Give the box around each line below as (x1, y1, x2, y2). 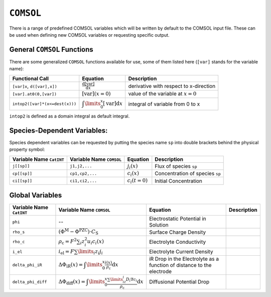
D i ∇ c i (125, 276, 138, 282)
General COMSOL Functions (9, 45, 94, 54)
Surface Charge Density (149, 229, 206, 236)
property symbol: (9, 146, 45, 153)
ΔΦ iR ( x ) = (58, 261, 83, 269)
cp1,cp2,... (69, 171, 97, 176)
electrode (149, 268, 172, 275)
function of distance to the (149, 261, 212, 268)
